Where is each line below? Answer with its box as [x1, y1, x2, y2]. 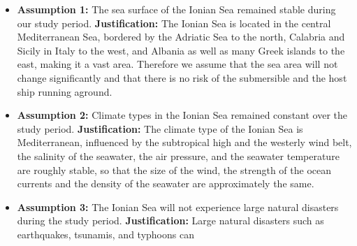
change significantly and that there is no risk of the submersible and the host [17, 70, 347, 85]
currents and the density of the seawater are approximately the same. [17, 176, 314, 191]
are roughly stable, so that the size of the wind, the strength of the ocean [17, 162, 331, 177]
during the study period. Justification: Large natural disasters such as [17, 213, 324, 228]
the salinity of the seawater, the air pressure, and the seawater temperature [17, 148, 340, 163]
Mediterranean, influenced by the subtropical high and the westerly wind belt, [17, 135, 352, 150]
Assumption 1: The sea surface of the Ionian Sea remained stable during [17, 2, 336, 16]
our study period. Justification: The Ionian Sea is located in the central [17, 15, 331, 30]
